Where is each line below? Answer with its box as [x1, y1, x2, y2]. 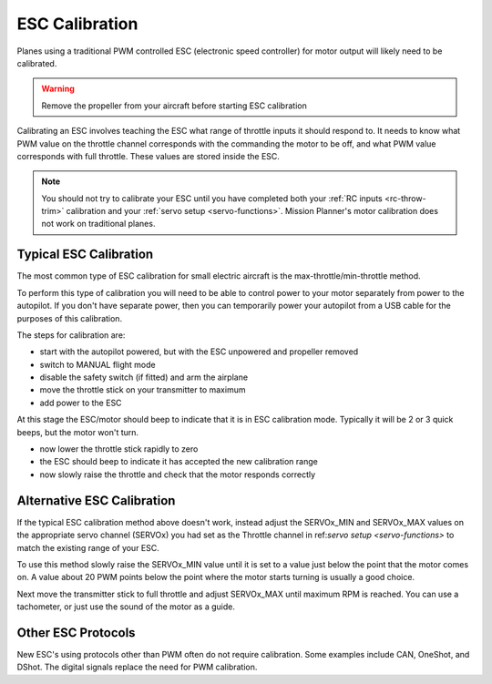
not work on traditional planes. [41, 219, 156, 230]
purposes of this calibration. [16, 312, 123, 323]
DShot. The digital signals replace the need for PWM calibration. [16, 661, 258, 673]
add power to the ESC [39, 397, 122, 408]
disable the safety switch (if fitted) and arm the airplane [39, 372, 249, 383]
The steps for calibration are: [16, 329, 126, 341]
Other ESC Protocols [16, 625, 136, 640]
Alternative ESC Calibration [16, 493, 176, 508]
